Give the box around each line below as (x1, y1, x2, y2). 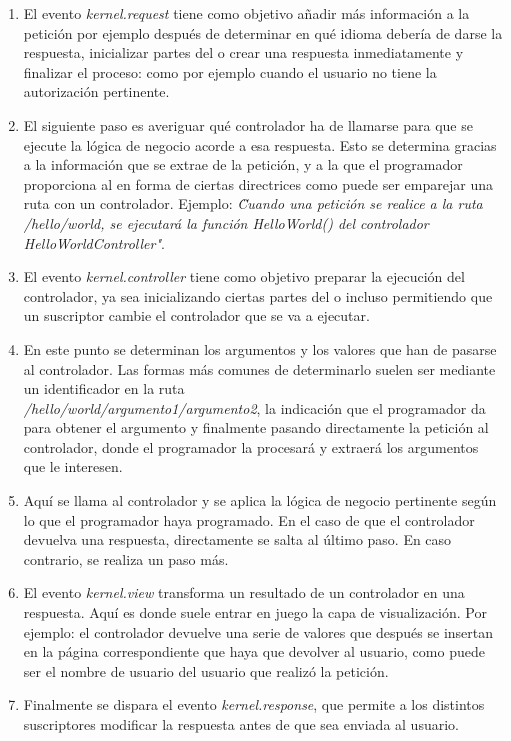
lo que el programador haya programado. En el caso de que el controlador (23, 509, 475, 530)
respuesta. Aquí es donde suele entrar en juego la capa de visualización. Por (23, 602, 487, 623)
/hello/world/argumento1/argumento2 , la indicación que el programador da (23, 397, 486, 418)
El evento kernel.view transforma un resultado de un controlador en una (23, 582, 465, 603)
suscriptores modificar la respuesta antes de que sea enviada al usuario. (23, 714, 459, 734)
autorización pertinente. (23, 81, 170, 102)
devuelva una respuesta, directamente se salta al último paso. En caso (23, 529, 452, 550)
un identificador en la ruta (23, 378, 185, 399)
